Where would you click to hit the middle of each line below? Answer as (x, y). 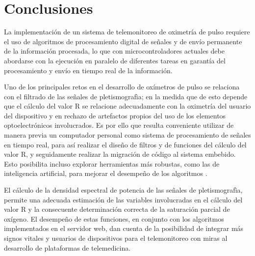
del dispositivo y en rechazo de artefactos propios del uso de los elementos (115, 115)
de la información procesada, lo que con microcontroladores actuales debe (114, 51)
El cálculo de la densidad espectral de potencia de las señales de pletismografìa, (123, 190)
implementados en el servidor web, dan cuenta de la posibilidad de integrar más (124, 228)
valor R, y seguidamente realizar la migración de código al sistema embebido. (120, 154)
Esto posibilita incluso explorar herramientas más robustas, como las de (112, 163)
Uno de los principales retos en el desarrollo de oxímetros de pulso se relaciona (122, 87)
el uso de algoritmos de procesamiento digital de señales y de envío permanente (123, 41)
